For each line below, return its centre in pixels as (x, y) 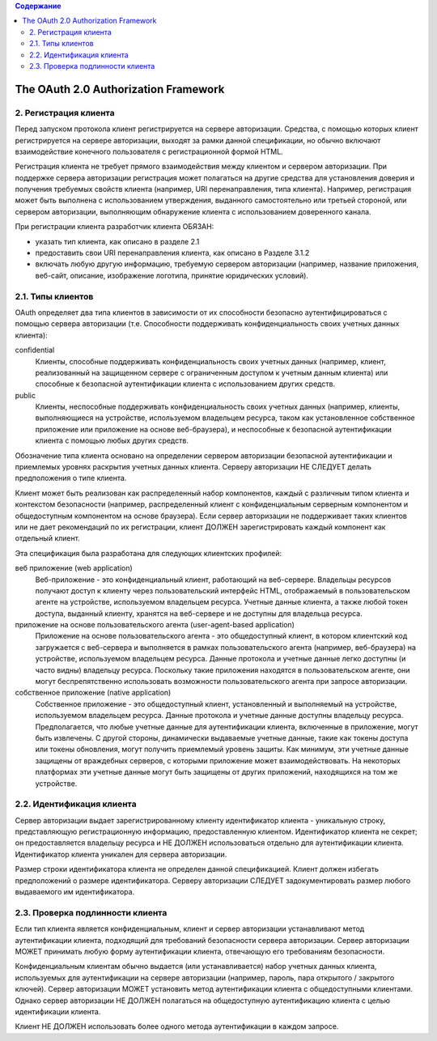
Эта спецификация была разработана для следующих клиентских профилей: (148, 553)
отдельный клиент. (47, 538)
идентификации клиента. (58, 1011)
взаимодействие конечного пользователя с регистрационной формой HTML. (149, 151)
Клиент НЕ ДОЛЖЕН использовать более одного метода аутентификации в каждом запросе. (177, 1026)
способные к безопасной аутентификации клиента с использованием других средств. (185, 384)
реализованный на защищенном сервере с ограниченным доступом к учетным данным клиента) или (212, 372)
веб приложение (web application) (74, 568)
